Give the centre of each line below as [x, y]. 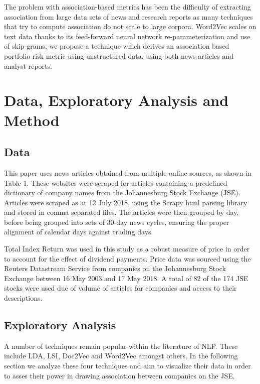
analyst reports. [28, 66]
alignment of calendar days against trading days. [79, 232]
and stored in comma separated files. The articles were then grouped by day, [121, 212]
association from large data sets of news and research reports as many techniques [128, 16]
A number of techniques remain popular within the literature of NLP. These [121, 346]
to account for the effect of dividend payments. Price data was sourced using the [127, 258]
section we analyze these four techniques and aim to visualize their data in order [127, 366]
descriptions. [23, 298]
